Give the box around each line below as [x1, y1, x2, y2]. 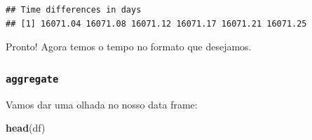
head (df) [6, 120, 46, 135]
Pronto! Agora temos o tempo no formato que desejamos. [6, 39, 252, 54]
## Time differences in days [6, 5, 142, 15]
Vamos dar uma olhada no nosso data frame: [6, 97, 198, 111]
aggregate [6, 73, 59, 85]
